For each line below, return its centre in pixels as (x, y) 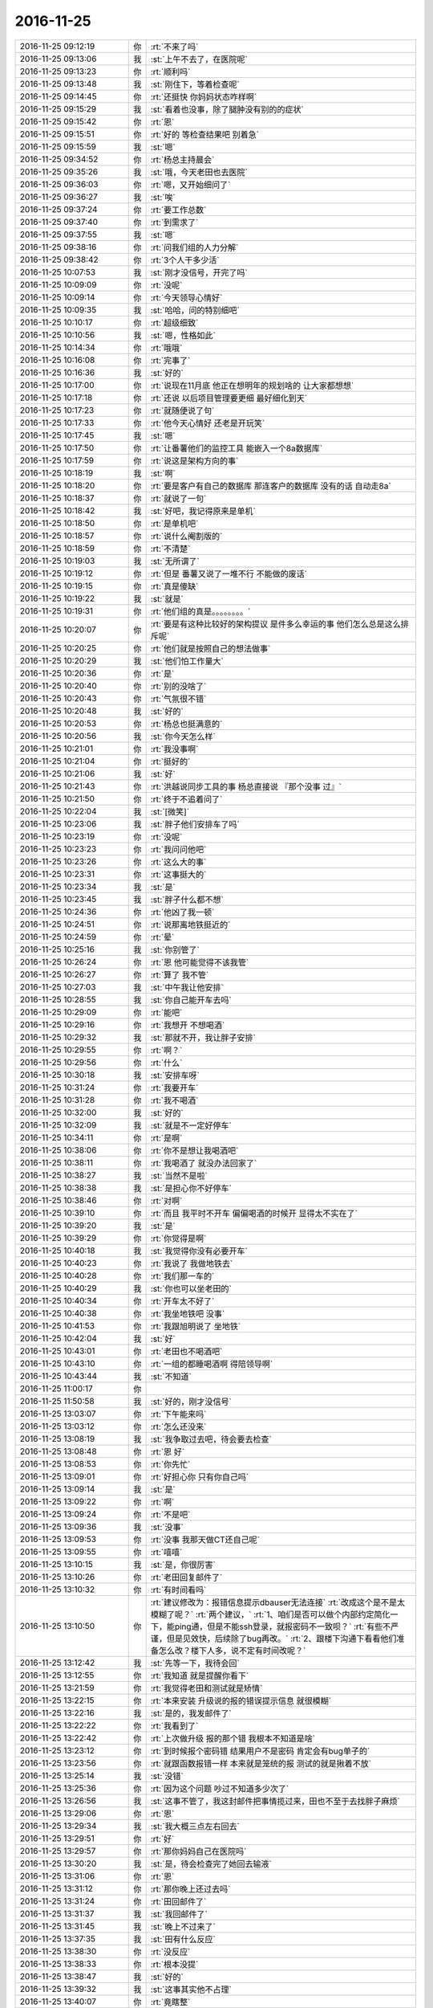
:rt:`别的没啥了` (178, 686)
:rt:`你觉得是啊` (178, 1239)
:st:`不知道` (171, 1376)
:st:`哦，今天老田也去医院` (199, 172)
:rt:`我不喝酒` (174, 1100)
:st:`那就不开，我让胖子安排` (203, 1038)
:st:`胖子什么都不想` (187, 900)
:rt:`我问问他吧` (178, 849)
